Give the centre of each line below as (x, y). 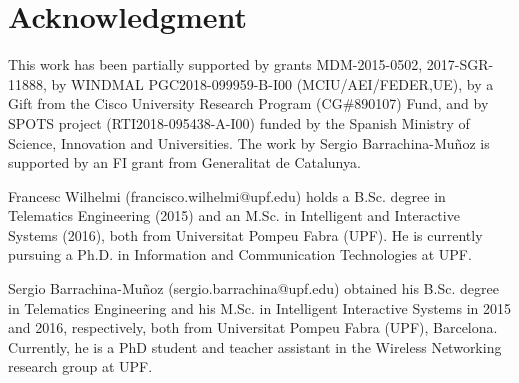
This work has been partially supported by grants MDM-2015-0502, (215, 64)
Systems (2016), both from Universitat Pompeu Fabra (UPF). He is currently (245, 234)
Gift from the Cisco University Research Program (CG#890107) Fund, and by (248, 103)
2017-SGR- (460, 64)
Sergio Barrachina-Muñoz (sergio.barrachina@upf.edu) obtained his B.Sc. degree (253, 288)
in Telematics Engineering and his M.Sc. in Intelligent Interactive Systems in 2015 (260, 307)
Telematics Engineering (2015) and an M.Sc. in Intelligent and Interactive (234, 215)
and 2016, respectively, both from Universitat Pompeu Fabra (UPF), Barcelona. (253, 327)
